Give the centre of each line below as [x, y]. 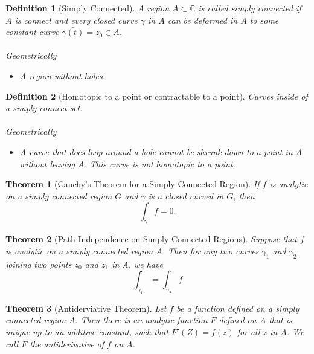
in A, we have [137, 264]
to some [264, 20]
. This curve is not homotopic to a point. [160, 163]
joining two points [39, 264]
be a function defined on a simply [238, 308]
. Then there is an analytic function [141, 320]
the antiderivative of [67, 343]
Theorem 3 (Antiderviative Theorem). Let [86, 308]
